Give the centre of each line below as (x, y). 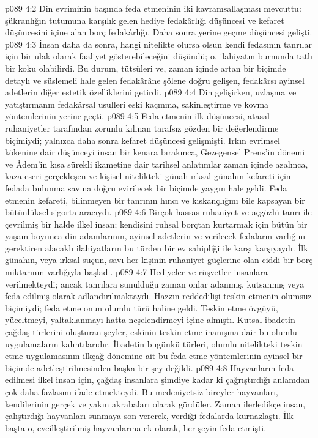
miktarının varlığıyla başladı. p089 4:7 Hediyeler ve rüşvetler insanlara (136, 272)
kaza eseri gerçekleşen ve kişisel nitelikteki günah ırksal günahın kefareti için (148, 176)
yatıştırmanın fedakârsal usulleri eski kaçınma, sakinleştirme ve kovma (137, 104)
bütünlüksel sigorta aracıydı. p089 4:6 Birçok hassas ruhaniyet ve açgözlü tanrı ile (158, 212)
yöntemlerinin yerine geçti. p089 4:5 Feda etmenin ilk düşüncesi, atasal (137, 116)
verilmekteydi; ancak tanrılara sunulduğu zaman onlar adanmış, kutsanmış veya (155, 284)
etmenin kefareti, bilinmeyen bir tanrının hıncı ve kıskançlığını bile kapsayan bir (155, 200)
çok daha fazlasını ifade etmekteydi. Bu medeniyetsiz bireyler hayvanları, (142, 392)
